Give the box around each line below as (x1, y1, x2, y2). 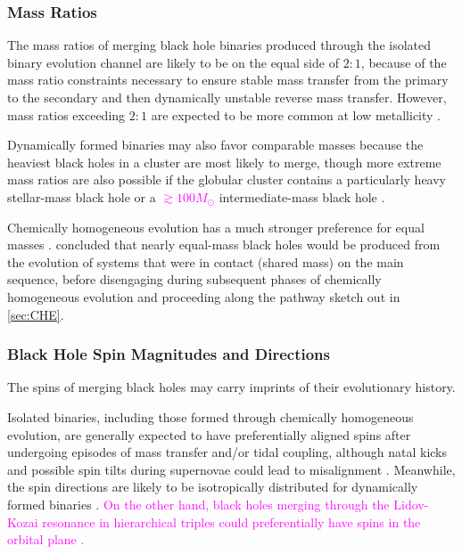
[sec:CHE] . (7, 305, 64, 323)
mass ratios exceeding (7, 105, 126, 124)
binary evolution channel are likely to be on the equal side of (7, 53, 339, 71)
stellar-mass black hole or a (7, 187, 156, 206)
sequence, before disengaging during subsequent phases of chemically (7, 270, 382, 289)
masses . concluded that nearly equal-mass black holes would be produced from (7, 235, 441, 254)
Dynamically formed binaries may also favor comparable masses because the (7, 135, 424, 154)
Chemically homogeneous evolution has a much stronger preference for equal (7, 217, 425, 236)
